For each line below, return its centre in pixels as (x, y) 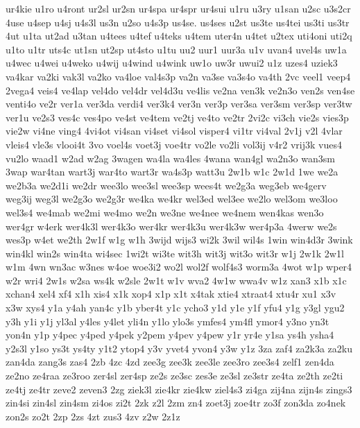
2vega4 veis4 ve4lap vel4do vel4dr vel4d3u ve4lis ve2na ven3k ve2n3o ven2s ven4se (180, 90)
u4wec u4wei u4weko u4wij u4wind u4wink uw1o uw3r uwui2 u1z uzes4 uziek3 (172, 63)
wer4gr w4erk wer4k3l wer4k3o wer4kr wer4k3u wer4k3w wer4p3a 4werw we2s (171, 226)
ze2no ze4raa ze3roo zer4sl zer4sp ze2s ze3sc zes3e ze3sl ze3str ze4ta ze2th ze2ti (174, 376)
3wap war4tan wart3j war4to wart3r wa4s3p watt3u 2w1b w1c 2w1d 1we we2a (172, 172)
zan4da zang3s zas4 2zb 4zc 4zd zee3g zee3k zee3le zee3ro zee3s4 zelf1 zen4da (170, 362)
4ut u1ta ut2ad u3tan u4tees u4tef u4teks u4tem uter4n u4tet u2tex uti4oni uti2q (179, 36)
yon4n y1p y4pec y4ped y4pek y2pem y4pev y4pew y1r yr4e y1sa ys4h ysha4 (170, 335)
